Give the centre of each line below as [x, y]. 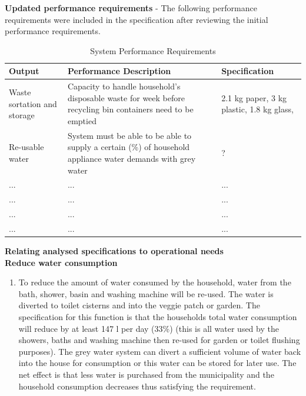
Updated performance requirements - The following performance [131, 8]
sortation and [33, 103]
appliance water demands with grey [132, 159]
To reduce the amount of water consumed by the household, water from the [155, 282]
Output [24, 71]
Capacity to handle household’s [124, 86]
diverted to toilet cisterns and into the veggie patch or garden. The [139, 305]
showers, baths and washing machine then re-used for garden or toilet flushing [159, 340]
